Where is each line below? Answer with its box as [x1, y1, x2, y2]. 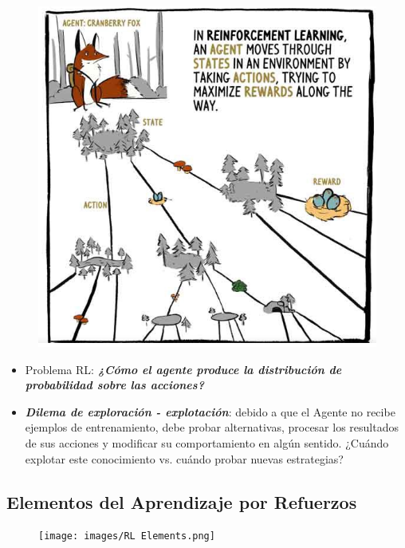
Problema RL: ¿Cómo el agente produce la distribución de [25, 361, 342, 377]
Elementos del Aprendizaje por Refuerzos [6, 489, 357, 514]
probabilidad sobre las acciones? [25, 377, 204, 393]
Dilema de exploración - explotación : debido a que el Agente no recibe [25, 403, 395, 420]
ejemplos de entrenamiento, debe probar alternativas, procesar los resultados [25, 419, 399, 436]
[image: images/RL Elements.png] [38, 530, 215, 542]
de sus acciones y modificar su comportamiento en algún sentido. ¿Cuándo [25, 434, 389, 451]
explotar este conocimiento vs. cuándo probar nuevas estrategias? [25, 450, 344, 467]
